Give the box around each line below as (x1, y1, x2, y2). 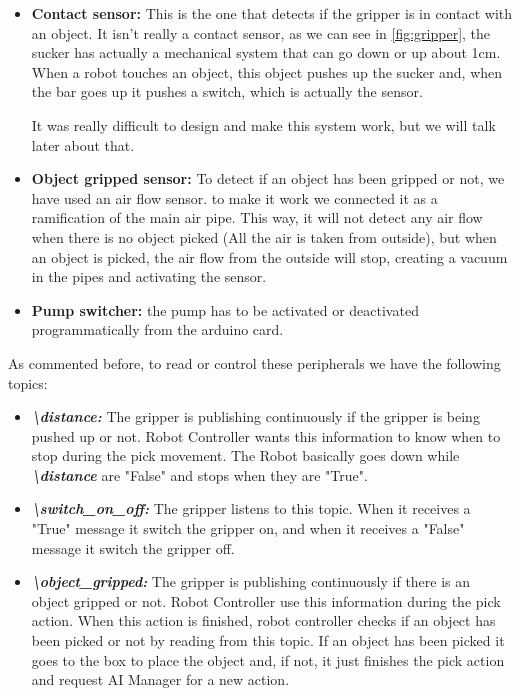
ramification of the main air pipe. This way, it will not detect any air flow (31, 207, 483, 228)
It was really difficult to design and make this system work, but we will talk (31, 114, 496, 135)
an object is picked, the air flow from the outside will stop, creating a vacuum (31, 246, 508, 267)
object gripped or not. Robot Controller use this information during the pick (31, 590, 501, 611)
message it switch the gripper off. (31, 537, 235, 558)
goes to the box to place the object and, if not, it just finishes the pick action (31, 649, 505, 670)
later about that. (31, 134, 135, 155)
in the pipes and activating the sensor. (31, 266, 267, 287)
